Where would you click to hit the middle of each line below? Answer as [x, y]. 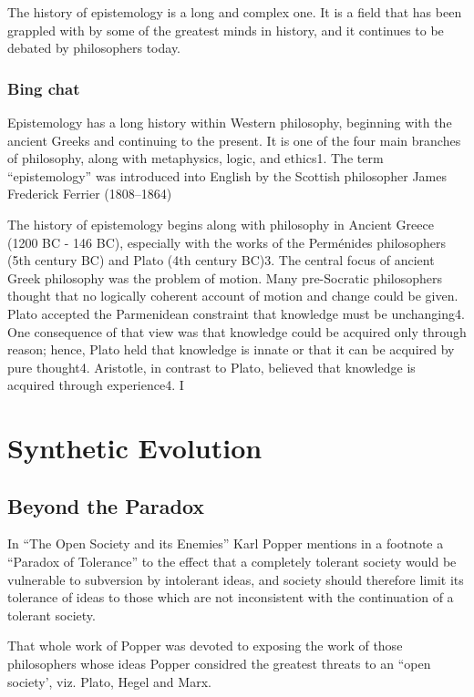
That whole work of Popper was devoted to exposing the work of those [205, 646]
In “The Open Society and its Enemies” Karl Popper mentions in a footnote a [226, 543]
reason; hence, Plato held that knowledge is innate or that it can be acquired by [231, 349]
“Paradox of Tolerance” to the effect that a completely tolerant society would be [232, 562]
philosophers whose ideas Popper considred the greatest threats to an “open [219, 664]
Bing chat [44, 88]
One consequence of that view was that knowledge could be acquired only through [237, 331]
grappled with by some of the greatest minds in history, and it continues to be [226, 30]
